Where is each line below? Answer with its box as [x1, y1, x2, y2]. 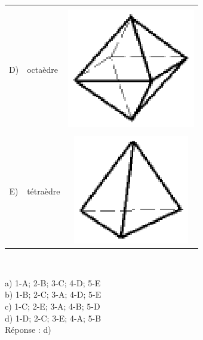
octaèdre [27, 63, 58, 75]
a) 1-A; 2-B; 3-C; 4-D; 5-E [5, 276, 101, 289]
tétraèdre [27, 184, 60, 197]
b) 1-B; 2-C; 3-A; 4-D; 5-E [5, 288, 101, 301]
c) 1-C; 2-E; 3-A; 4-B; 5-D [5, 299, 100, 312]
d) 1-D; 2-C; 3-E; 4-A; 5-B [5, 311, 101, 324]
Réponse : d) [5, 323, 51, 336]
